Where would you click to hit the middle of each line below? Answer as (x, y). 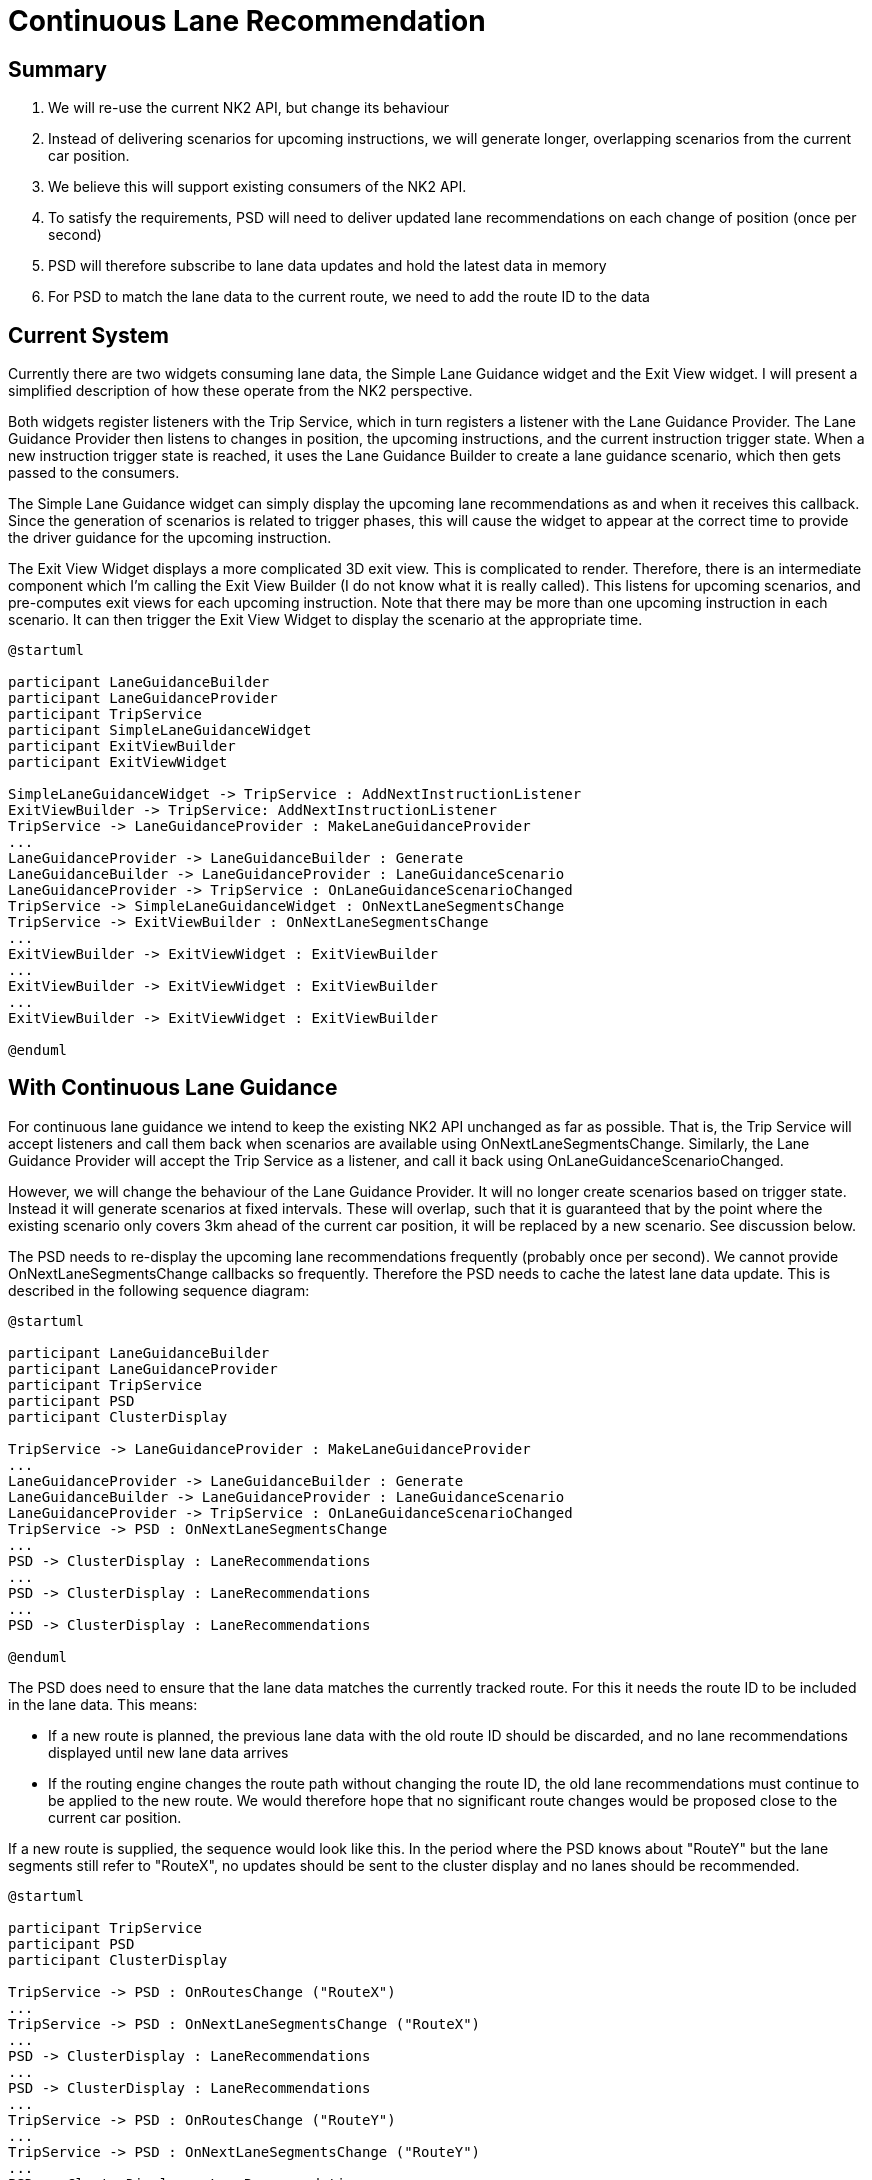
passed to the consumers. (94, 473)
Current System (88, 335)
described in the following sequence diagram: (159, 1290)
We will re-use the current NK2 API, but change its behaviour (249, 108)
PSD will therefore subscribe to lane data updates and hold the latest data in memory (327, 266)
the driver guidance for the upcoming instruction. (170, 538)
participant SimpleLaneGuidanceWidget (160, 730)
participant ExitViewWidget (118, 762)
